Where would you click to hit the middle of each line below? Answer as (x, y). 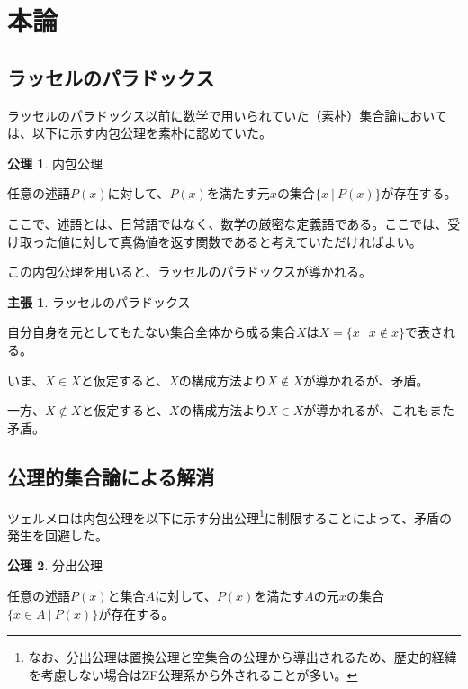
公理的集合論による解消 (111, 476)
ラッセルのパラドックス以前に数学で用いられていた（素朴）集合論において (227, 115)
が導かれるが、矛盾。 (366, 380)
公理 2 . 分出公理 (55, 565)
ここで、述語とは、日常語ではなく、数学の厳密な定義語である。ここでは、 (228, 223)
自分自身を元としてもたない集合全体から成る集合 (152, 332)
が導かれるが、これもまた (379, 410)
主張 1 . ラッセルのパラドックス (99, 301)
